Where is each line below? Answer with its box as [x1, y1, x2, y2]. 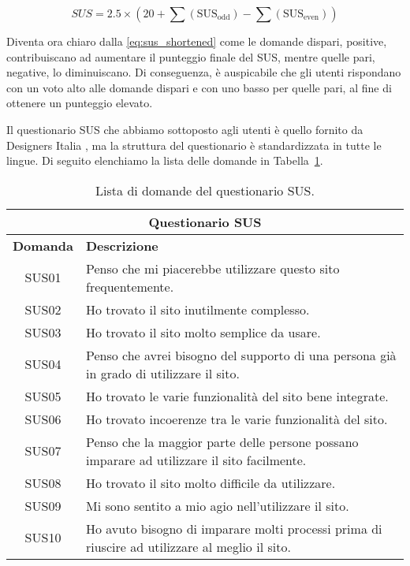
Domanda [13, 236, 73, 255]
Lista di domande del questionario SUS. [95, 181, 315, 199]
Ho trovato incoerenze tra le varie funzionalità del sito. [85, 409, 388, 428]
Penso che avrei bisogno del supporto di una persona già [85, 345, 397, 364]
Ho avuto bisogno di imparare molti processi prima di [85, 519, 382, 538]
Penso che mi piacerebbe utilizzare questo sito [85, 259, 340, 277]
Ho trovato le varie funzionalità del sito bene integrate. [85, 386, 389, 405]
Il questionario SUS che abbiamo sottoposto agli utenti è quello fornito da [6, 121, 363, 137]
